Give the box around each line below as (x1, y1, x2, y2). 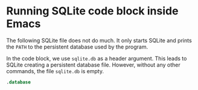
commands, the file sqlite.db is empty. (6, 67, 104, 74)
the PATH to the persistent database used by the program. (6, 43, 148, 50)
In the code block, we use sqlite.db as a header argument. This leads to (6, 55, 187, 62)
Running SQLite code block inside (6, 4, 179, 18)
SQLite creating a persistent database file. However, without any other (6, 61, 181, 68)
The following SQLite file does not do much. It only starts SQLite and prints (6, 37, 192, 44)
